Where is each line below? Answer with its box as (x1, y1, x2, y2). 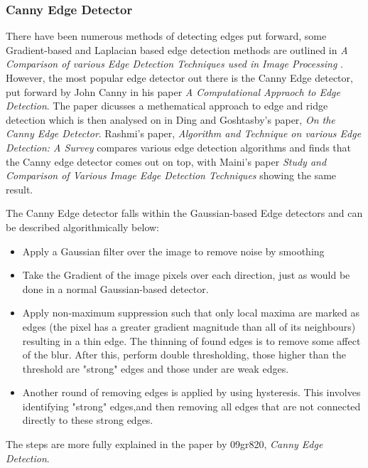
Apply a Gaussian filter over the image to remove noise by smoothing (22, 243, 325, 258)
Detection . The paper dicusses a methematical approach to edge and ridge (6, 98, 328, 113)
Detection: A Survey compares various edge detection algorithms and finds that (6, 139, 351, 154)
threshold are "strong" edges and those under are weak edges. (22, 361, 289, 376)
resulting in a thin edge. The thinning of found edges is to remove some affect (22, 333, 361, 348)
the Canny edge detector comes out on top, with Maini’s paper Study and (6, 154, 327, 169)
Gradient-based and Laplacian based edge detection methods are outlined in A (6, 42, 348, 57)
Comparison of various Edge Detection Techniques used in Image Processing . (6, 56, 343, 71)
